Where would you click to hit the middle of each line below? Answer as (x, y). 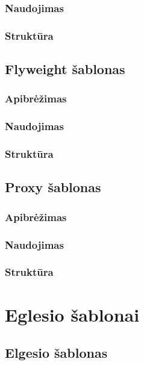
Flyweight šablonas (65, 69)
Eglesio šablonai (72, 314)
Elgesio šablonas (56, 353)
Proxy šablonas (53, 187)
